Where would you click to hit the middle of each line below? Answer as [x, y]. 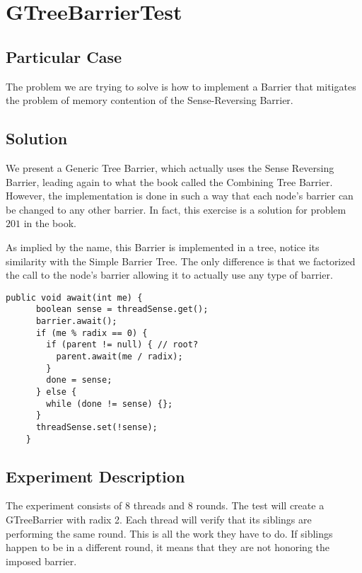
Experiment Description [95, 476]
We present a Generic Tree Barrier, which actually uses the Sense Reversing [170, 167]
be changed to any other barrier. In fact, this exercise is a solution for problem [176, 209]
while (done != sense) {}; [110, 404]
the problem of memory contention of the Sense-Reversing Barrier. [150, 100]
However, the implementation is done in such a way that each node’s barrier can [180, 196]
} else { [56, 392]
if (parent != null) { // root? [122, 345]
